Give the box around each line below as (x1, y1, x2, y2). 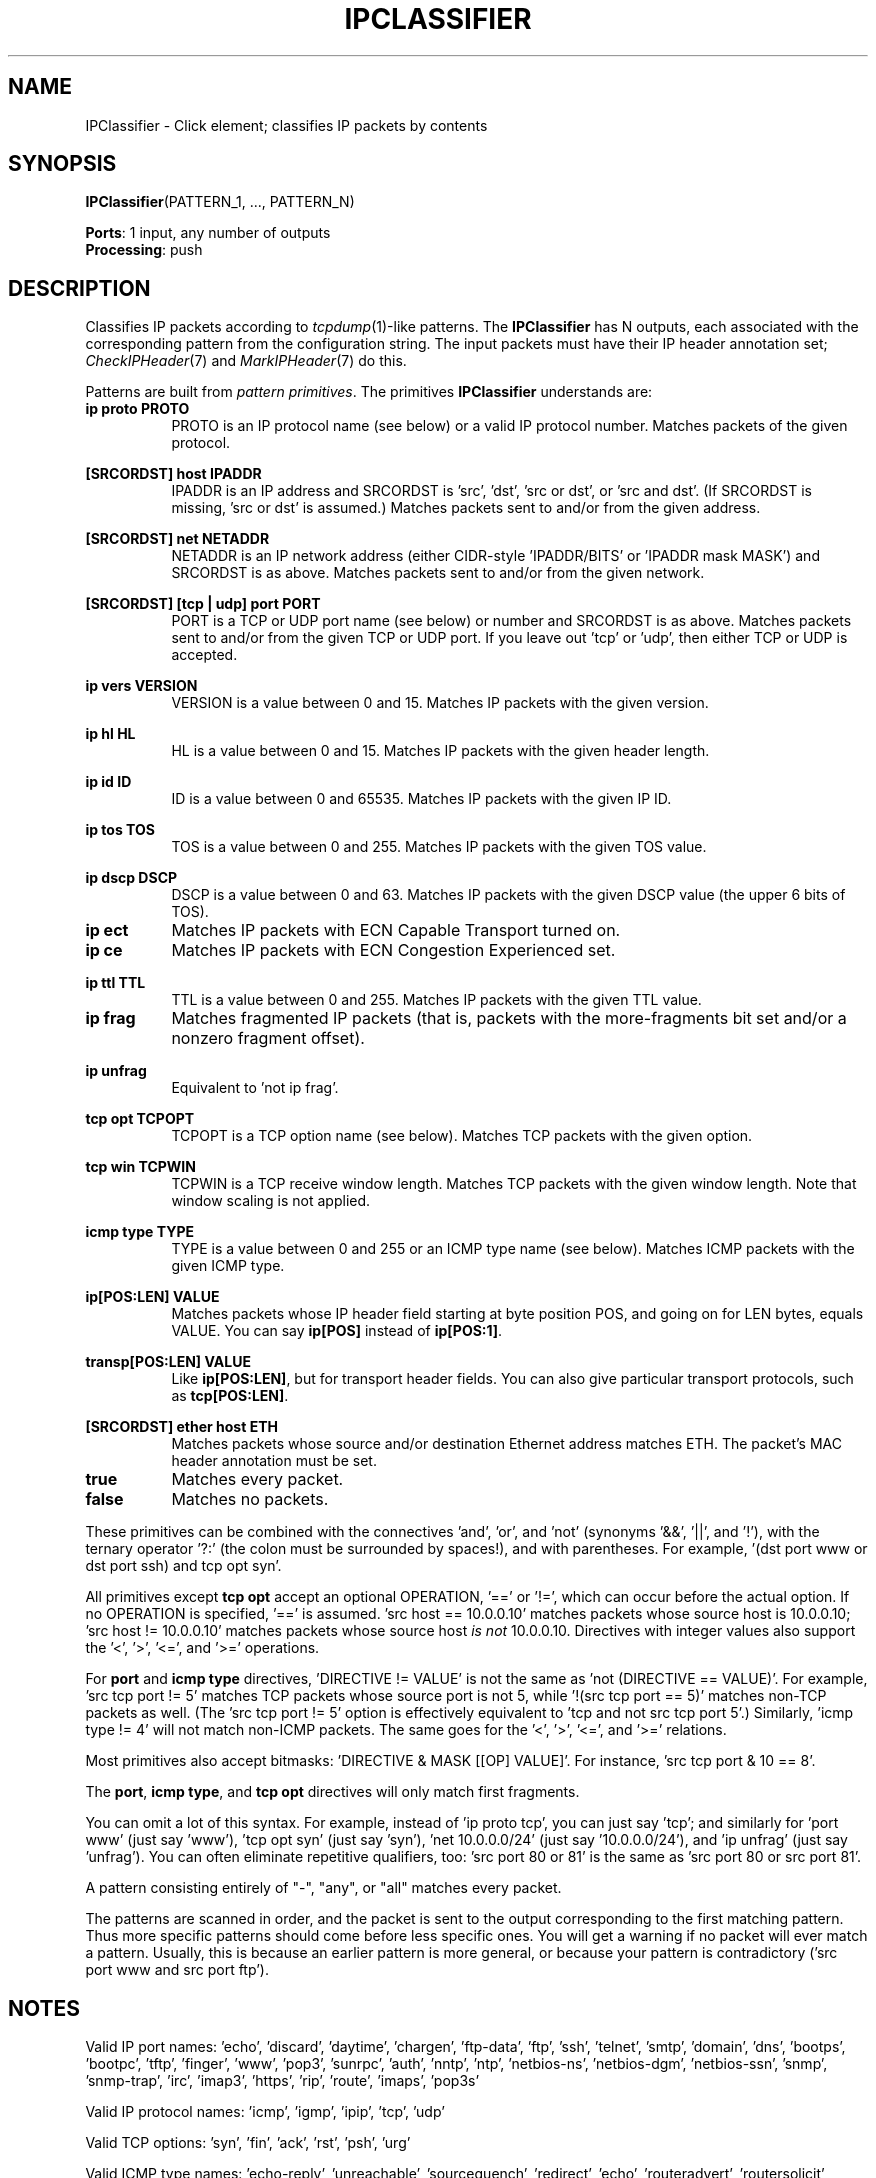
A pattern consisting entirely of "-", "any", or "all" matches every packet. (85, 1879, 562, 1897)
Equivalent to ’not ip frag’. (171, 1079, 339, 1097)
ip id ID (85, 773, 132, 791)
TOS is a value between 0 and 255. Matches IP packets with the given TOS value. (171, 838, 707, 856)
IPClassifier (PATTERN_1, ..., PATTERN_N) (85, 193, 355, 211)
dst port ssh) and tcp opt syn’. (85, 1557, 282, 1575)
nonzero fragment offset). (171, 1028, 365, 1049)
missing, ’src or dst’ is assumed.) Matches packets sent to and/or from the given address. (171, 499, 761, 517)
